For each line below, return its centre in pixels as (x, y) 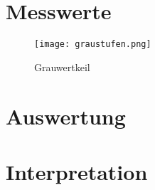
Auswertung (66, 116)
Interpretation (77, 171)
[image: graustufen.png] (93, 44)
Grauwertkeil (62, 67)
